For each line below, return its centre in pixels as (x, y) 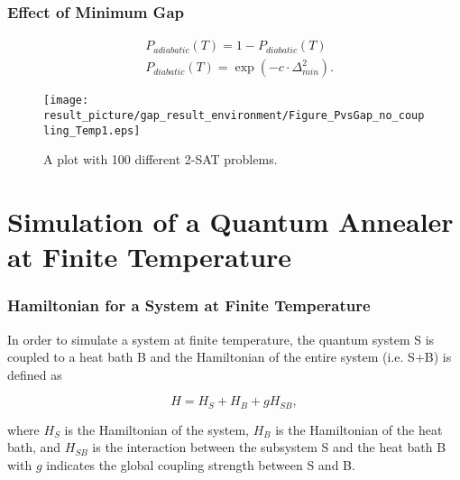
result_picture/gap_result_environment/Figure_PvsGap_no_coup (234, 115)
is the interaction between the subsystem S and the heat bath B (269, 447)
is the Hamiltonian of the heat (359, 429)
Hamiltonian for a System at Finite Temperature (189, 305)
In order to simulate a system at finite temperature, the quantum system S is (221, 339)
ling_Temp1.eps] (92, 130)
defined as (35, 374)
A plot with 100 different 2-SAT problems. (161, 159)
